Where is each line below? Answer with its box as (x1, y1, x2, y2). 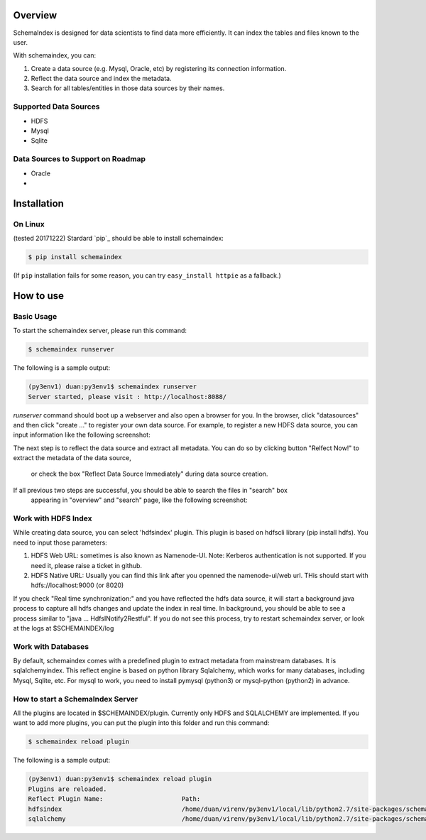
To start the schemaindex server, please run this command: (13, 327, 187, 335)
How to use (13, 290, 64, 302)
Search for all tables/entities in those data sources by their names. (31, 84, 225, 92)
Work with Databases (13, 641, 89, 651)
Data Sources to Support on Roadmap (13, 154, 146, 164)
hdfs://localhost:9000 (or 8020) (31, 581, 124, 589)
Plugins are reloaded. (28, 785, 107, 793)
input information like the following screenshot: (13, 430, 151, 440)
